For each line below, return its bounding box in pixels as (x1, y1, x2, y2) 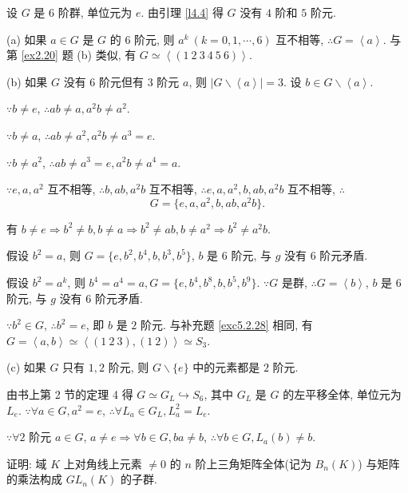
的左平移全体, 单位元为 (283, 385, 402, 402)
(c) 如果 (6, 359, 46, 376)
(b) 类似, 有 (77, 46, 137, 63)
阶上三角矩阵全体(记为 (195, 455, 311, 471)
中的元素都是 (192, 359, 260, 376)
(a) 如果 (6, 30, 47, 47)
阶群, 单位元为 (57, 4, 133, 20)
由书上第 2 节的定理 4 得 (6, 385, 133, 402)
